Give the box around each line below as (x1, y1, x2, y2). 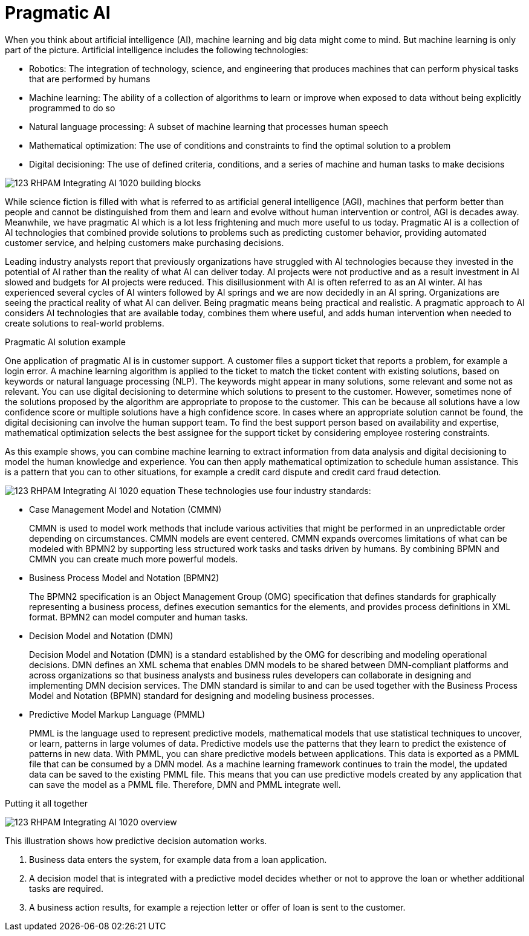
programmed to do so (29, 102, 115, 113)
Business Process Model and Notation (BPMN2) (29, 572, 219, 583)
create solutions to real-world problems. (5, 317, 164, 328)
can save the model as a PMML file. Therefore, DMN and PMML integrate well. (29, 779, 341, 790)
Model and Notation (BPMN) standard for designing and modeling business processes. (29, 690, 375, 701)
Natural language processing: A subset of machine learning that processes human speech (29, 121, 389, 132)
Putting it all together (5, 798, 88, 808)
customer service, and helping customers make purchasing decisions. (5, 237, 284, 248)
